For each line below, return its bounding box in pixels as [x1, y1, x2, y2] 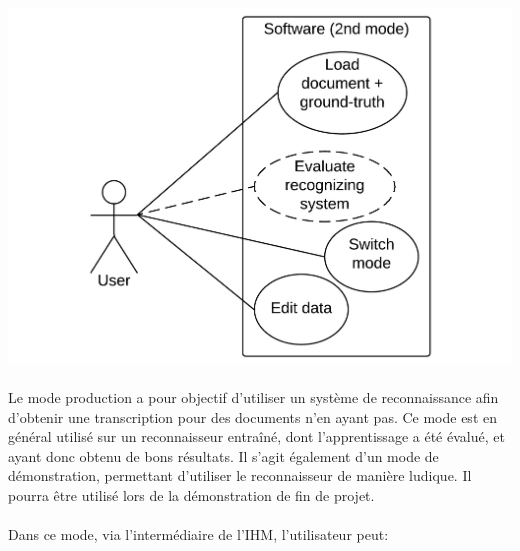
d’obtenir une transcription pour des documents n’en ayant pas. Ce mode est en [8, 406, 497, 427]
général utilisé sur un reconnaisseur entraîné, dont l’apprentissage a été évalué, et [8, 426, 505, 447]
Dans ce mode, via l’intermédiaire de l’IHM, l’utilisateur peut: [8, 524, 389, 545]
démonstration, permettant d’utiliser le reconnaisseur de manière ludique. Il [8, 465, 472, 486]
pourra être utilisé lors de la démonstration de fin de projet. [8, 484, 375, 505]
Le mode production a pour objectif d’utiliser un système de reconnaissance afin [8, 386, 499, 407]
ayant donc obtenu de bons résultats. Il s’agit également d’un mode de [8, 445, 439, 466]
